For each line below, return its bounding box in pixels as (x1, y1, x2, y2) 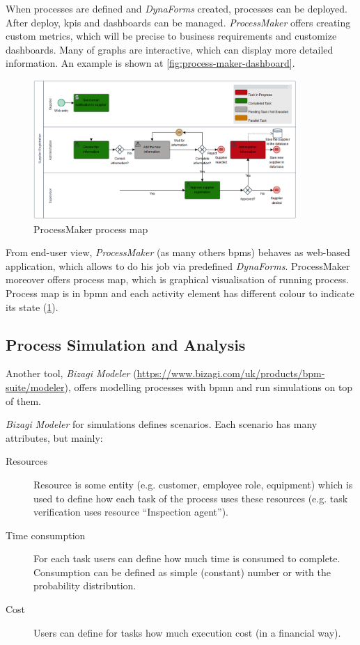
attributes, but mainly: (6, 430, 103, 445)
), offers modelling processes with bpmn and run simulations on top (64, 379, 353, 394)
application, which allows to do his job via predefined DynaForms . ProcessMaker (6, 258, 350, 273)
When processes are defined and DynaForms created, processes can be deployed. (6, 1, 347, 15)
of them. (6, 393, 41, 408)
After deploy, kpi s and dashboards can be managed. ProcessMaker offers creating (6, 15, 351, 29)
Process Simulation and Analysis (6, 333, 246, 355)
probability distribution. (33, 578, 136, 593)
